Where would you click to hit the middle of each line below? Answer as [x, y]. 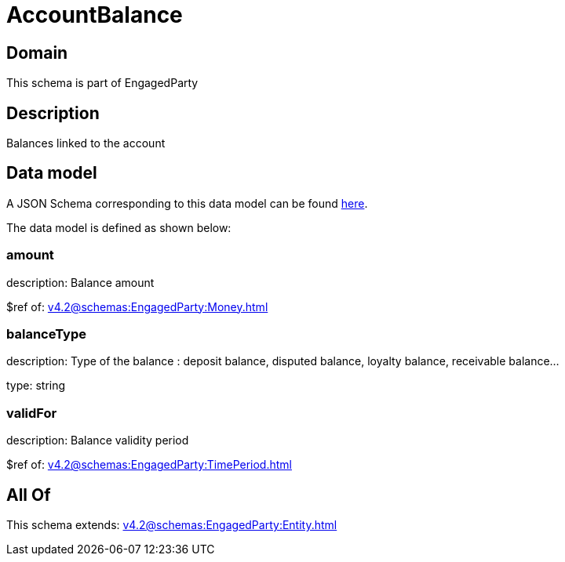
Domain [37, 53]
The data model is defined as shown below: [119, 227]
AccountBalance [95, 15]
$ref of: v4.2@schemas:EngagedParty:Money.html [137, 306]
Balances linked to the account [86, 143]
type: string [36, 386]
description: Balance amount [80, 282]
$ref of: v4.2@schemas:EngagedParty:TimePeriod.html [149, 465]
